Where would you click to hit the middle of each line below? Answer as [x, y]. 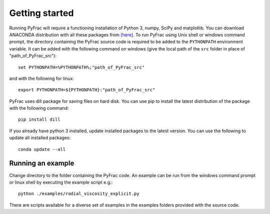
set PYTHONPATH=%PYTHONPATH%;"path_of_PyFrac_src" [81, 67]
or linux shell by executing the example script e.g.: [61, 182]
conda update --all [42, 149]
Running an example [42, 163]
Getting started [41, 13]
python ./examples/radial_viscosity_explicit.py [79, 194]
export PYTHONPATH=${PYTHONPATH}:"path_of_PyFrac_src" [87, 90]
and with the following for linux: [42, 78]
